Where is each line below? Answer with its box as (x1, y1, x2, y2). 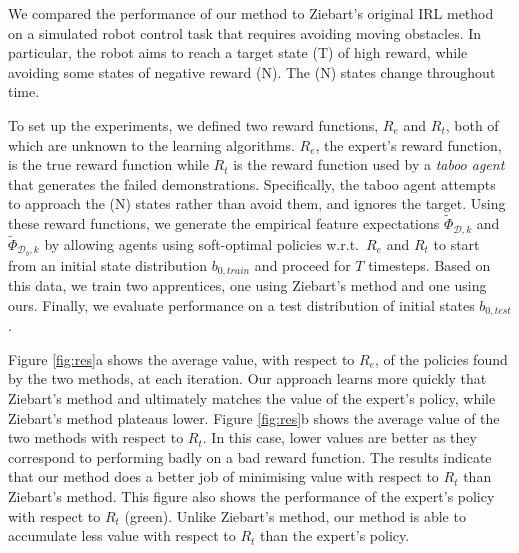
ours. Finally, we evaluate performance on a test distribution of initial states (8, 294, 475, 315)
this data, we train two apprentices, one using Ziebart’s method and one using (8, 275, 487, 296)
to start (433, 233, 480, 254)
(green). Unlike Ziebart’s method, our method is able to (124, 505, 466, 526)
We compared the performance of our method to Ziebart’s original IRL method (8, 3, 494, 23)
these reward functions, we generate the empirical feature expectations (8, 213, 440, 234)
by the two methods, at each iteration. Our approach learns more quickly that (8, 368, 487, 389)
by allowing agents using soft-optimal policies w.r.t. (44, 233, 359, 254)
